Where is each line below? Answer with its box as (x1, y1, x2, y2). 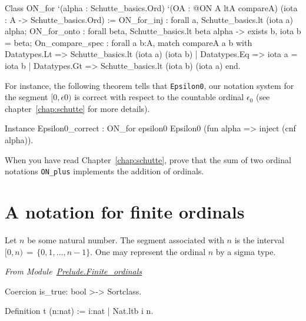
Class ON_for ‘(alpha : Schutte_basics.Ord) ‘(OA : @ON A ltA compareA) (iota (5, 2, 298, 14)
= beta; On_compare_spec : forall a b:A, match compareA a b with (5, 36, 252, 48)
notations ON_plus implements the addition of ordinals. (5, 165, 204, 177)
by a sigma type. (215, 245, 276, 257)
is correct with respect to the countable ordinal (74, 91, 244, 103)
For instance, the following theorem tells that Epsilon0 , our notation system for (5, 79, 294, 91)
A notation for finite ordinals (5, 200, 245, 224)
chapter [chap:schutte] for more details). (5, 102, 150, 114)
